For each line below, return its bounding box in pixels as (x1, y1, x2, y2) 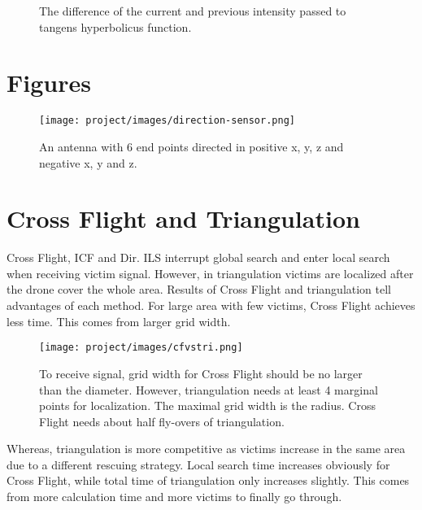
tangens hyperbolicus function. (39, 18, 192, 35)
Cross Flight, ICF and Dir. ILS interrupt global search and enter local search (7, 249, 390, 266)
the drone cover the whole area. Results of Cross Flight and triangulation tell (7, 281, 392, 298)
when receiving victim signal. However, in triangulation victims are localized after (7, 264, 414, 281)
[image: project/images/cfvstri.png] (39, 342, 243, 354)
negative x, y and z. (39, 154, 137, 171)
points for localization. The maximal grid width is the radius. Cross (39, 397, 376, 414)
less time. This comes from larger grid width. (7, 312, 231, 329)
